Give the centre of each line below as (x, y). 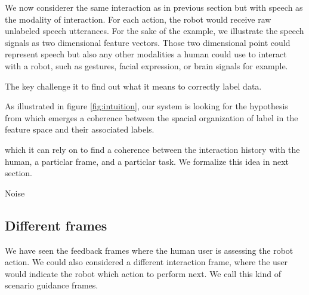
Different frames (56, 225)
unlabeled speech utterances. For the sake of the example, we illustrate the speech (154, 31)
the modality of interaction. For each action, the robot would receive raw (138, 19)
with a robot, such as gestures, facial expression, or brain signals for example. (146, 65)
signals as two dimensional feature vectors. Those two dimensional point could (148, 42)
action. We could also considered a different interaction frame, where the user (146, 262)
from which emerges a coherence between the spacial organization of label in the (152, 117)
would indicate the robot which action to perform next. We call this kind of (143, 273)
